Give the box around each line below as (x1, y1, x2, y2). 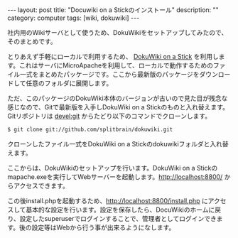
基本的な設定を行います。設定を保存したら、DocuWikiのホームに (26, 205, 215, 214)
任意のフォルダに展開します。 (26, 79, 113, 87)
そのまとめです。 (7, 37, 57, 45)
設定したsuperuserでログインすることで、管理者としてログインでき (19, 214, 217, 222)
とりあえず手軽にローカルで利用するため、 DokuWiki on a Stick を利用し (7, 53, 219, 60)
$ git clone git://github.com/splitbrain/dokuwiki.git (7, 126, 173, 133)
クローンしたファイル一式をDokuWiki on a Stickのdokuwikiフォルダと (7, 139, 210, 148)
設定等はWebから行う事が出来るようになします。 (31, 223, 175, 232)
